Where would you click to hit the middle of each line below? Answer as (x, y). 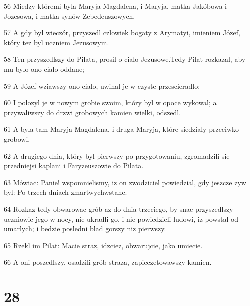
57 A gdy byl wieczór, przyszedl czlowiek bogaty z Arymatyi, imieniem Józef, (122, 33)
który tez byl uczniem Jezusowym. (57, 42)
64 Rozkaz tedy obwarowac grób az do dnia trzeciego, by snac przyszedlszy (119, 208)
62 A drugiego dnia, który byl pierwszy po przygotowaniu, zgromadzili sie (117, 155)
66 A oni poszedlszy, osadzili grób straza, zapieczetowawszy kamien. (108, 262)
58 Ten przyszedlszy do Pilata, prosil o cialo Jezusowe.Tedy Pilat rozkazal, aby (125, 59)
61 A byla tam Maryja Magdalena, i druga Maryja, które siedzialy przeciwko (122, 129)
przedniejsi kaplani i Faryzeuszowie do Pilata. (74, 165)
